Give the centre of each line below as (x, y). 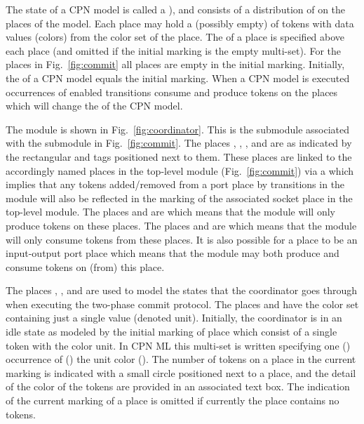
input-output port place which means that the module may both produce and (173, 253)
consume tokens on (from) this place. (85, 266)
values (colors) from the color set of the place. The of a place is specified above (175, 37)
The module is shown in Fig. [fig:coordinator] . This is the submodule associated (178, 129)
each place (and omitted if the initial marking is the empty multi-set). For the (173, 50)
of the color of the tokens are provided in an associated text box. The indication (178, 386)
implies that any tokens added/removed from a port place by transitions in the (175, 184)
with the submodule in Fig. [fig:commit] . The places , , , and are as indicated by (179, 143)
